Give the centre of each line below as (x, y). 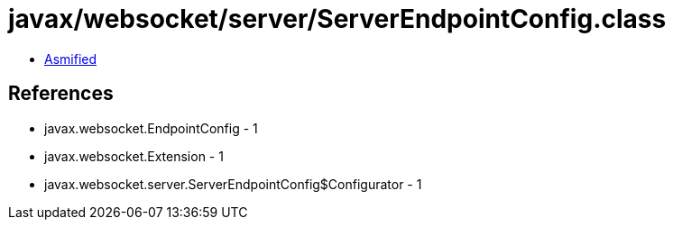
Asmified (71, 59)
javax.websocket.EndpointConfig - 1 (151, 128)
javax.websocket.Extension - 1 (134, 156)
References (61, 94)
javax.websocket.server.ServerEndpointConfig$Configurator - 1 (233, 184)
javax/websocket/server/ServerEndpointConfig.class (337, 19)
